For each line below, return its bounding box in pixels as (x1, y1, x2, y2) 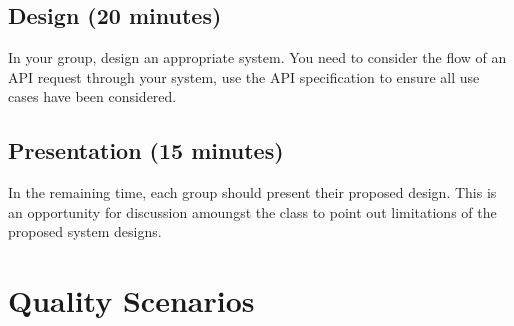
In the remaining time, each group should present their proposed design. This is (8, 182, 497, 203)
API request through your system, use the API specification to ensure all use (8, 66, 480, 87)
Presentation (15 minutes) (8, 135, 284, 166)
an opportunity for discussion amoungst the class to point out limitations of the (8, 201, 497, 222)
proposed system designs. (8, 221, 162, 242)
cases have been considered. (8, 86, 177, 107)
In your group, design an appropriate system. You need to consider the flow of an (8, 47, 507, 68)
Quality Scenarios (8, 280, 255, 321)
